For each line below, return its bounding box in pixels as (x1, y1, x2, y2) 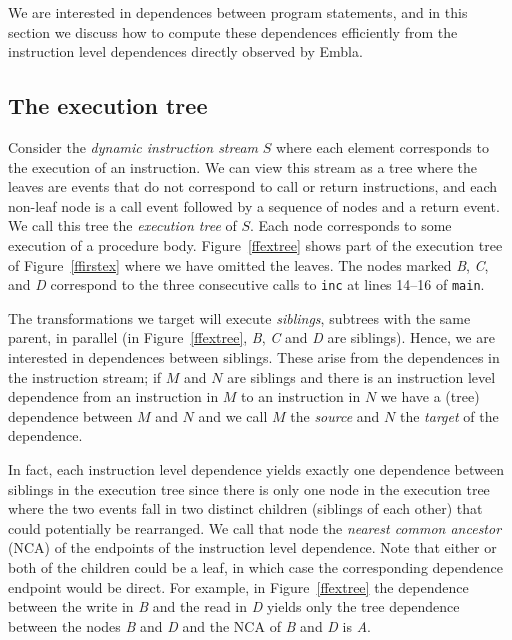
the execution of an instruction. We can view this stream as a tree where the (8, 156, 478, 177)
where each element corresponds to (275, 136, 489, 157)
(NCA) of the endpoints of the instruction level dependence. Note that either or (8, 537, 497, 558)
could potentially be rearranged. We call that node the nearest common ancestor (8, 517, 502, 538)
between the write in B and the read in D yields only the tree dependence (8, 596, 460, 617)
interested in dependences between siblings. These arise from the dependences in (8, 346, 500, 367)
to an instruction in (241, 386, 361, 407)
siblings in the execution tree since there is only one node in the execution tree (8, 478, 490, 499)
